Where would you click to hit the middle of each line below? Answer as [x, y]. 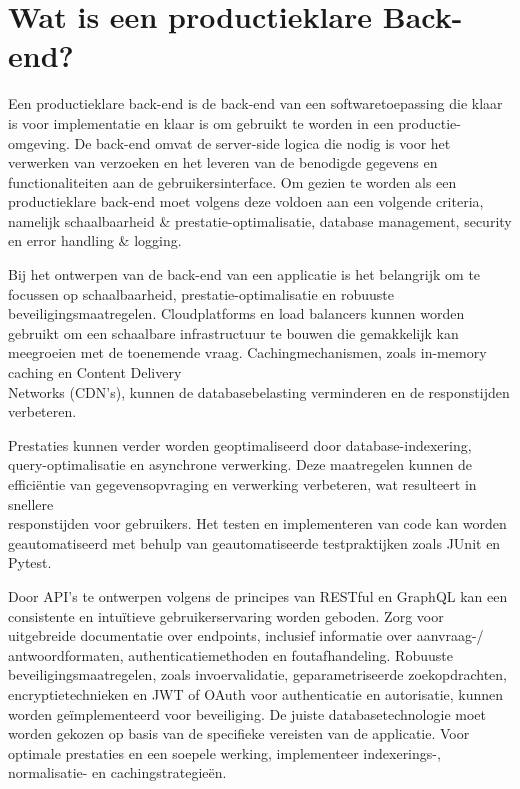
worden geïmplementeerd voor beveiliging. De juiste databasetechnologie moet [247, 713]
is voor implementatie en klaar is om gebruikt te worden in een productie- [234, 122]
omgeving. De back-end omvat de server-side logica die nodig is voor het [229, 142]
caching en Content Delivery [95, 372]
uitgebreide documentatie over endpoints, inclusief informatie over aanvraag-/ [246, 635]
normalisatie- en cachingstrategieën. [117, 772]
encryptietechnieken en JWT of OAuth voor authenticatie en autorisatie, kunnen [256, 693]
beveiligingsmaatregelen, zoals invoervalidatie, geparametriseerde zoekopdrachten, [258, 674]
